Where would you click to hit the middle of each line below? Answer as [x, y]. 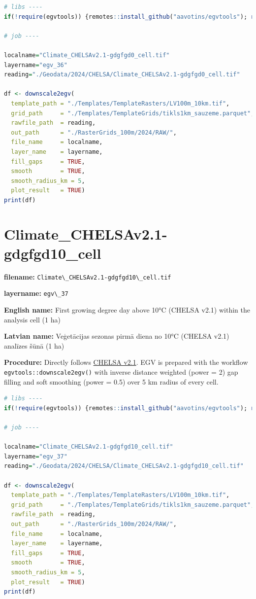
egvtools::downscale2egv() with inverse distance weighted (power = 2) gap [121, 372]
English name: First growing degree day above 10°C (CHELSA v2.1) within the [127, 310]
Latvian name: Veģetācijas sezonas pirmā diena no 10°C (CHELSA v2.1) [117, 336]
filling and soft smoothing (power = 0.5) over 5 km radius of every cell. [111, 381]
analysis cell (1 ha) [32, 319]
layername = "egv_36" [36, 65]
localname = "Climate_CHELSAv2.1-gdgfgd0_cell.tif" [87, 55]
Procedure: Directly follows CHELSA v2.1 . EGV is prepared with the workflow [126, 362]
